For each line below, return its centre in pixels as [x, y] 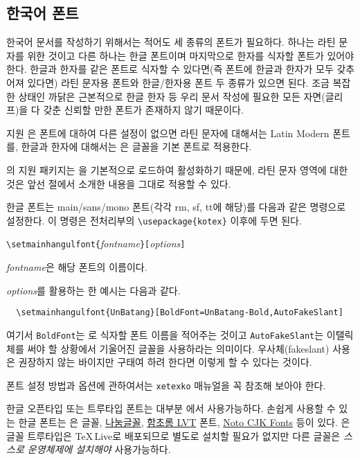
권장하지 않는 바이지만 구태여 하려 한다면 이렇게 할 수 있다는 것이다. [165, 362]
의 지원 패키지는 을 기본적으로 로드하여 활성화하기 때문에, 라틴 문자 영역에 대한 [177, 169]
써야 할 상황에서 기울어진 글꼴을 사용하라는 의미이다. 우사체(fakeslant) [178, 348]
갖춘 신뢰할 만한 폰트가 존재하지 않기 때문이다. [143, 110]
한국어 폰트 [43, 13]
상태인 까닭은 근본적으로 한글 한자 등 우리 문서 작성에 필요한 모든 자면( [172, 96]
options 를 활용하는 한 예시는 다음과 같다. [93, 290]
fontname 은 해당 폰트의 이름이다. [77, 267]
